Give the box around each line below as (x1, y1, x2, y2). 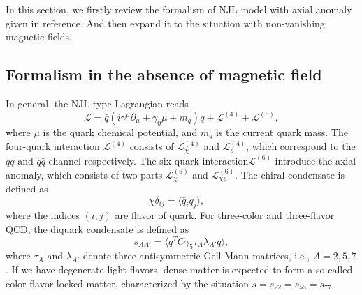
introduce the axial (275, 153, 356, 167)
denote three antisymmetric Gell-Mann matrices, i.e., (82, 248, 310, 263)
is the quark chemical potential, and (43, 125, 198, 139)
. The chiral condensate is (235, 167, 345, 181)
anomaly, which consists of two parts (6, 167, 163, 181)
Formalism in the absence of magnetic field (6, 63, 322, 85)
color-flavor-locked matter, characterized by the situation (6, 275, 249, 290)
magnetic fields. (6, 29, 72, 44)
